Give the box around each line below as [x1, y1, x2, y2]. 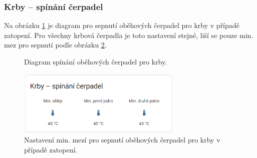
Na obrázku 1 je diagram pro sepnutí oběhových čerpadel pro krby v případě [4, 20, 239, 30]
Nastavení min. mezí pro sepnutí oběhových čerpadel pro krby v [24, 134, 220, 145]
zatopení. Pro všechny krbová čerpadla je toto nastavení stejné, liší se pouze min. [4, 29, 253, 40]
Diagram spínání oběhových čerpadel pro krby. [24, 56, 167, 66]
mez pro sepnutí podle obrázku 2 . [4, 39, 107, 50]
